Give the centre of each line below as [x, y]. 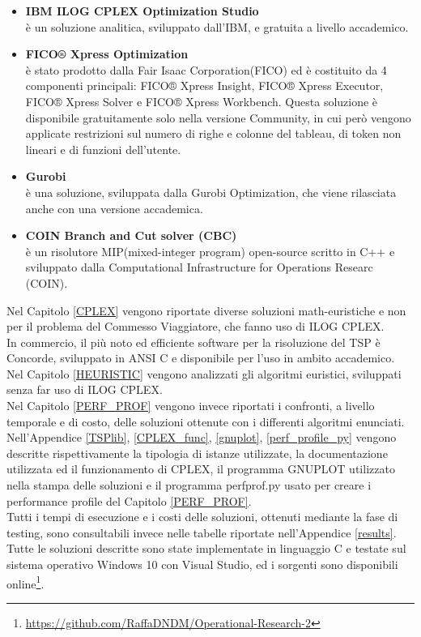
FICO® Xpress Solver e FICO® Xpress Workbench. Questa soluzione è [202, 101]
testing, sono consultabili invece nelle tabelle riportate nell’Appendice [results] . [202, 532]
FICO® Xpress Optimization [107, 54]
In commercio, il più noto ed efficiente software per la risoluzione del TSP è [193, 342]
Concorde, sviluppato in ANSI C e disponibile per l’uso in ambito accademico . [201, 358]
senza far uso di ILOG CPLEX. [85, 389]
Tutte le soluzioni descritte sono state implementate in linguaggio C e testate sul [206, 548]
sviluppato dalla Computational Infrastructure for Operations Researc [199, 267]
